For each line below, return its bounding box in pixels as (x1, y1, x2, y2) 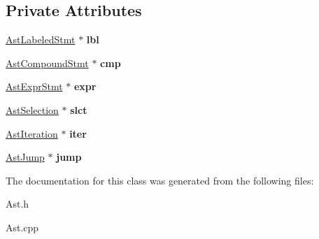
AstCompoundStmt (6, 55, 89, 70)
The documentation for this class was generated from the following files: (6, 173, 314, 187)
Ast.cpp (6, 219, 39, 234)
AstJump (6, 150, 45, 164)
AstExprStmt (6, 79, 63, 94)
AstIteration (6, 126, 58, 140)
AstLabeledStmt (6, 32, 76, 47)
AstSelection (6, 102, 59, 117)
